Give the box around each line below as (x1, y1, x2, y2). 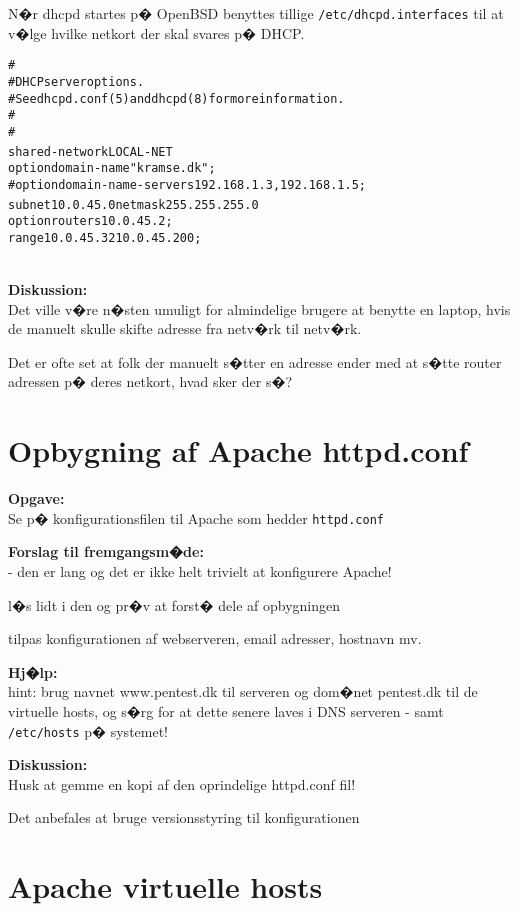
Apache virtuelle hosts (8, 866, 323, 907)
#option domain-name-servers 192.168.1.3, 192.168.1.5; (8, 177, 366, 192)
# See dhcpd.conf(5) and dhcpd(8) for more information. (8, 91, 345, 106)
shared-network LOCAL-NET (8, 144, 173, 159)
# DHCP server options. (8, 74, 145, 89)
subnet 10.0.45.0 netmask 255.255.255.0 (8, 197, 259, 212)
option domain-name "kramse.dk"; (8, 161, 216, 176)
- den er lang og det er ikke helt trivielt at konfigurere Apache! (8, 561, 392, 581)
